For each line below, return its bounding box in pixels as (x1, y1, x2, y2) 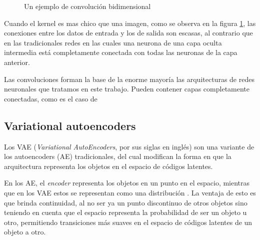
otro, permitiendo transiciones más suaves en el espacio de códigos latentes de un (4, 216, 252, 227)
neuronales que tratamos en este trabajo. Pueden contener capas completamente (4, 83, 250, 94)
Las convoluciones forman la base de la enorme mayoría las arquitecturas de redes (4, 73, 254, 84)
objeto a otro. (4, 226, 46, 237)
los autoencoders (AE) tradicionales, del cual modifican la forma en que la (4, 151, 231, 161)
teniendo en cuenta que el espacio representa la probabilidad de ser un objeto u (4, 207, 247, 217)
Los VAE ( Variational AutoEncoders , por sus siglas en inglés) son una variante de (4, 141, 254, 151)
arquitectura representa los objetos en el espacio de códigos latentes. (4, 160, 213, 171)
